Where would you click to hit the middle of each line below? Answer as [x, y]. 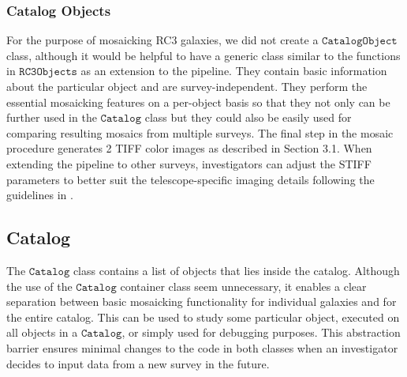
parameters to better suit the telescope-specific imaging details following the [190, 179]
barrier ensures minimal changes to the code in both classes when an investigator [202, 347]
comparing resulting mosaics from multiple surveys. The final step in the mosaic [200, 132]
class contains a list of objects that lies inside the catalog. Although [236, 270]
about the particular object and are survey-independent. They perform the [187, 86]
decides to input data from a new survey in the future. [138, 363]
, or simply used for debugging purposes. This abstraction [261, 332]
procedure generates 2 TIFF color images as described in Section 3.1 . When [189, 148]
